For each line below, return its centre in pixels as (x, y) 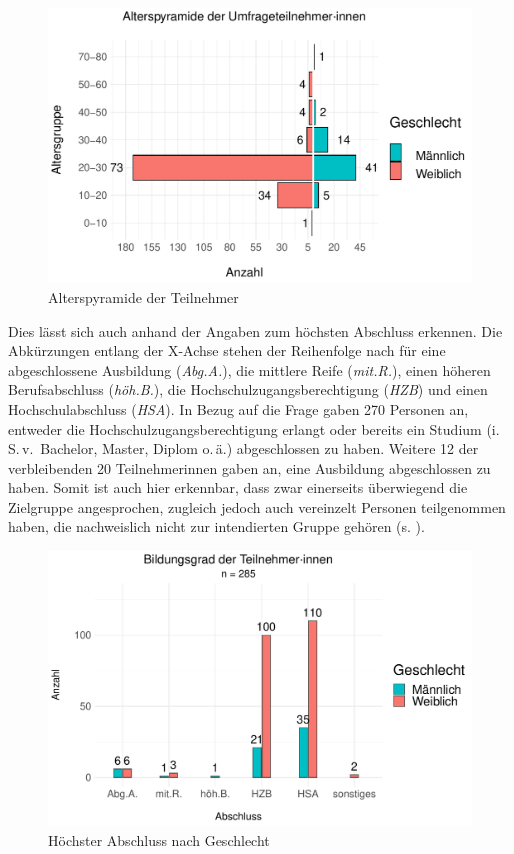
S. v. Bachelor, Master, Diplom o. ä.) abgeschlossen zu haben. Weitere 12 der (243, 448)
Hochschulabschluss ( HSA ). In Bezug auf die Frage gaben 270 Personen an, (238, 408)
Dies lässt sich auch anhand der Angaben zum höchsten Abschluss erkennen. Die (255, 330)
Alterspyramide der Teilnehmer (143, 296)
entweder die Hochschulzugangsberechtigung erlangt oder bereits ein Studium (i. (254, 428)
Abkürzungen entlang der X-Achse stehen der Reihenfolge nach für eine (227, 350)
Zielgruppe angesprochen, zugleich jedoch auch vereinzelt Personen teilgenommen (257, 506)
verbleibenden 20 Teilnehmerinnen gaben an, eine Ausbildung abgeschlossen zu (249, 467)
